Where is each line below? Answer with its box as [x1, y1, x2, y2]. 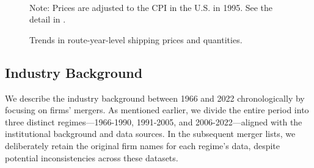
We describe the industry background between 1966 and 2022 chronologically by [5, 91, 305, 104]
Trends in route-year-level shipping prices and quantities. [29, 33, 243, 46]
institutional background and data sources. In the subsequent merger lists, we [5, 127, 296, 140]
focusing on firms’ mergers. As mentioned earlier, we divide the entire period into [5, 103, 309, 116]
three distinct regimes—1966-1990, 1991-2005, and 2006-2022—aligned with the [5, 115, 302, 128]
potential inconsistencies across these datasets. [5, 151, 178, 164]
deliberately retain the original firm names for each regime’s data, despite [5, 139, 280, 152]
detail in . [29, 13, 66, 26]
